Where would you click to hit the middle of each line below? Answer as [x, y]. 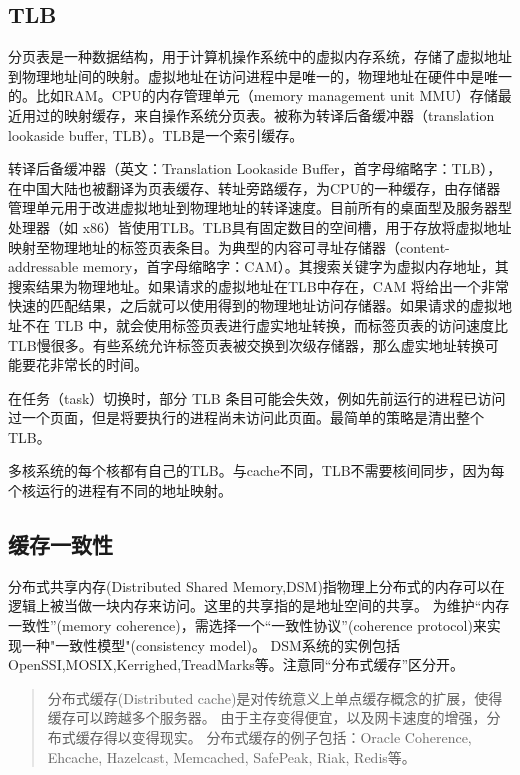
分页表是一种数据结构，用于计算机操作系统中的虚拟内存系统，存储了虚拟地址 [260, 56]
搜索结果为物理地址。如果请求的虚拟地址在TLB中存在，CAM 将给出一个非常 [258, 285]
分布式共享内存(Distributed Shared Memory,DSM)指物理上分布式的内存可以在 [256, 585]
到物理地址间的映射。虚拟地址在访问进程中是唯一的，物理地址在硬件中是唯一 [260, 75]
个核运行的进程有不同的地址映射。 [120, 490]
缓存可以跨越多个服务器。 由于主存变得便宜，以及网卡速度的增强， [267, 717]
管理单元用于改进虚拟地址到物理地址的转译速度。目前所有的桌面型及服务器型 [260, 207]
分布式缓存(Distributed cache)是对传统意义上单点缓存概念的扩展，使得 [275, 697]
